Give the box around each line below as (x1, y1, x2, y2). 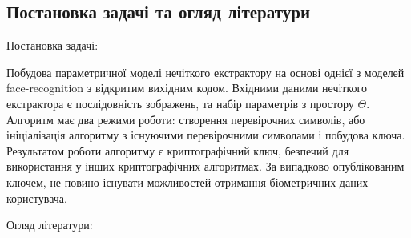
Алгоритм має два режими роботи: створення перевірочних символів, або (6, 111, 365, 127)
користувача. (6, 189, 67, 206)
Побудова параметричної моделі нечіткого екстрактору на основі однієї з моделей (6, 63, 405, 80)
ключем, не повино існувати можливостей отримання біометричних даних (6, 173, 369, 190)
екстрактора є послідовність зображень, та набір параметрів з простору (6, 95, 354, 111)
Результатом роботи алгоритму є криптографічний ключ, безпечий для (6, 142, 349, 159)
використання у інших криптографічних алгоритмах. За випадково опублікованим (6, 158, 405, 175)
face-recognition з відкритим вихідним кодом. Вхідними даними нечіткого (6, 79, 367, 96)
